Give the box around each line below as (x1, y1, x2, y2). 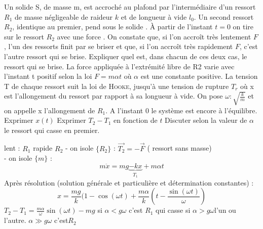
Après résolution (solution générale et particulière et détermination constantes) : (4, 177, 254, 188)
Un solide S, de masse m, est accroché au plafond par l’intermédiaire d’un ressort (4, 2, 256, 12)
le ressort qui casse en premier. (4, 124, 100, 135)
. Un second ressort (194, 11, 254, 22)
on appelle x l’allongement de (4, 105, 95, 115)
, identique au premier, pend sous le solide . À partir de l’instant (12, 21, 213, 32)
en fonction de (113, 115, 158, 125)
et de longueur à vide (121, 11, 187, 22)
